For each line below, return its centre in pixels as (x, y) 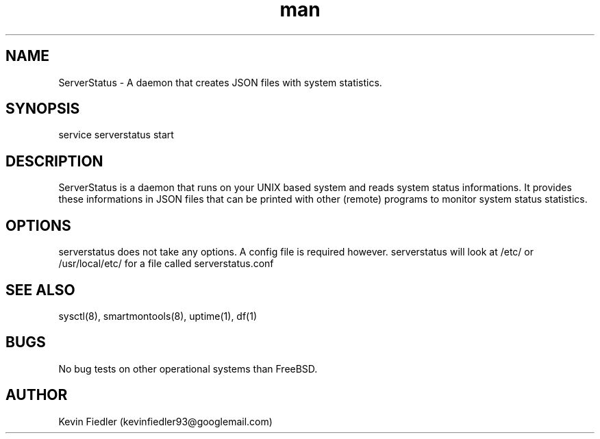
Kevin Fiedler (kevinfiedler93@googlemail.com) (165, 421)
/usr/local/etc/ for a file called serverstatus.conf (166, 264)
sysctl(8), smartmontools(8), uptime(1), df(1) (158, 316)
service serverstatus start (116, 135)
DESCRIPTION (54, 161)
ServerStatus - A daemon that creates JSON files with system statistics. (220, 82)
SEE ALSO (40, 290)
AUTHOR (37, 395)
